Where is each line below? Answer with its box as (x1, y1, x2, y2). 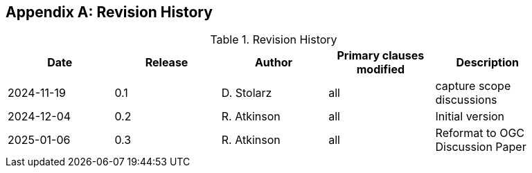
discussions (435, 93, 497, 107)
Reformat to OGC (435, 126, 525, 140)
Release (145, 55, 188, 70)
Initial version (435, 109, 505, 124)
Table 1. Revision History (210, 33, 337, 47)
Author (254, 55, 293, 70)
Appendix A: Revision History (6, 3, 213, 21)
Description (456, 55, 519, 70)
